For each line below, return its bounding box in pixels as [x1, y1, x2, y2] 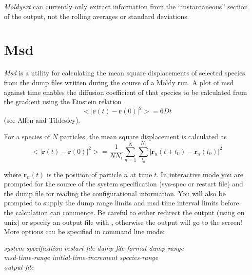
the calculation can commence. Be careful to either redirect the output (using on [4, 207, 245, 217]
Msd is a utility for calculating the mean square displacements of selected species [4, 68, 245, 78]
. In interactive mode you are [156, 169, 243, 179]
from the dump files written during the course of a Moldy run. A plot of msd [4, 77, 234, 87]
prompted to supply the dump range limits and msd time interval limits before [4, 198, 239, 208]
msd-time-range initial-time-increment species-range [4, 252, 158, 262]
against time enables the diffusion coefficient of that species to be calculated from [4, 87, 247, 97]
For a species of [4, 131, 50, 141]
